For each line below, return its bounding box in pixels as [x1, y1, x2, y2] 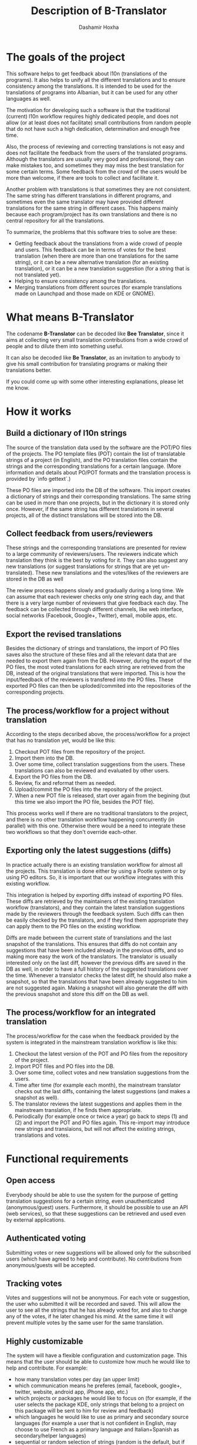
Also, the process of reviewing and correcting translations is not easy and [6, 143, 185, 150]
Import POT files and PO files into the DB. [14, 1063, 115, 1070]
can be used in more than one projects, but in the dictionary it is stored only [6, 499, 189, 506]
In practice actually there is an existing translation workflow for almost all [6, 861, 183, 868]
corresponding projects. [6, 688, 65, 696]
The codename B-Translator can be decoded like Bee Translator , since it [6, 330, 184, 337]
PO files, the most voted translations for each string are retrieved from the [6, 664, 185, 671]
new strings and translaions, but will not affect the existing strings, [14, 1125, 176, 1132]
